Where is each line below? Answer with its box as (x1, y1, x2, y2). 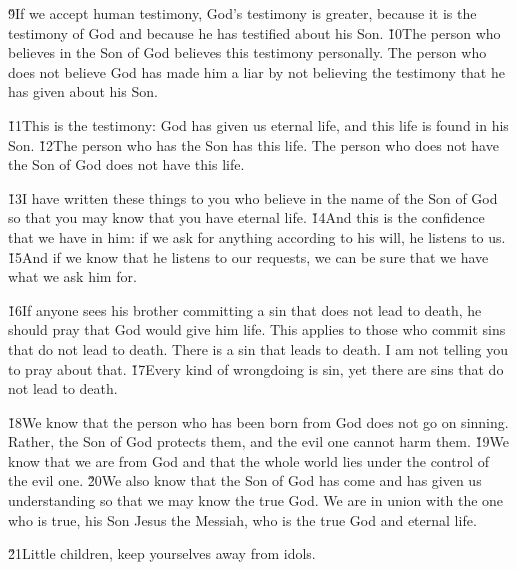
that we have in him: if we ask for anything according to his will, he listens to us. (8, 226, 506, 247)
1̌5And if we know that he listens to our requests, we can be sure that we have (8, 246, 489, 267)
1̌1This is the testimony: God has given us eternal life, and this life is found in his (8, 114, 509, 135)
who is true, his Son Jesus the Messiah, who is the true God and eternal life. (8, 509, 477, 530)
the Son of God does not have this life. (8, 154, 245, 175)
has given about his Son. (8, 81, 158, 102)
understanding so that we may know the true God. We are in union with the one (8, 490, 504, 511)
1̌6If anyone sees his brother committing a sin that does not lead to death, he (8, 299, 482, 320)
